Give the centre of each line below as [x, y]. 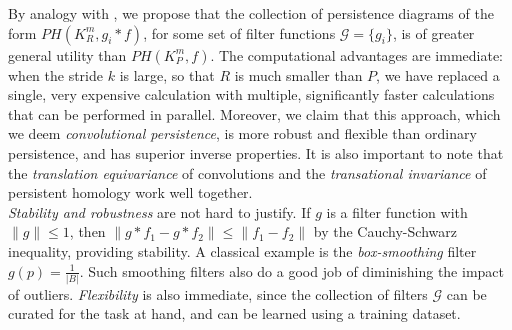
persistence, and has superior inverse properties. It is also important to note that [256, 152]
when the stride [56, 74]
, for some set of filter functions [239, 32]
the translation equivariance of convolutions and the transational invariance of [247, 172]
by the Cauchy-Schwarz [385, 231]
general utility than [67, 54]
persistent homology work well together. [130, 192]
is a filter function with [397, 211]
